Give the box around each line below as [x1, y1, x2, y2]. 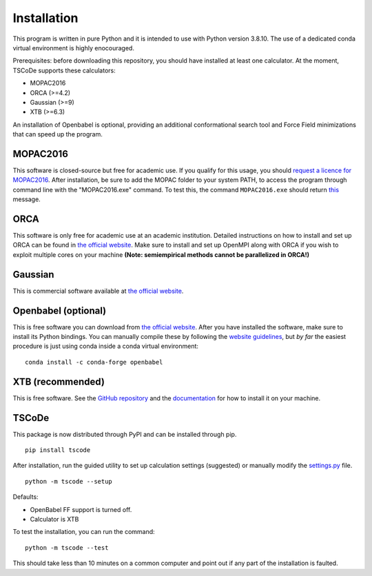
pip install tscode [25, 446, 91, 454]
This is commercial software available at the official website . [12, 287, 184, 295]
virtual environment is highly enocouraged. [12, 43, 134, 52]
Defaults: [12, 493, 39, 501]
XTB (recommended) [12, 376, 105, 387]
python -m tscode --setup [25, 477, 113, 485]
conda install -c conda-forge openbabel [25, 358, 163, 366]
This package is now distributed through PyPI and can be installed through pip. [12, 430, 237, 438]
